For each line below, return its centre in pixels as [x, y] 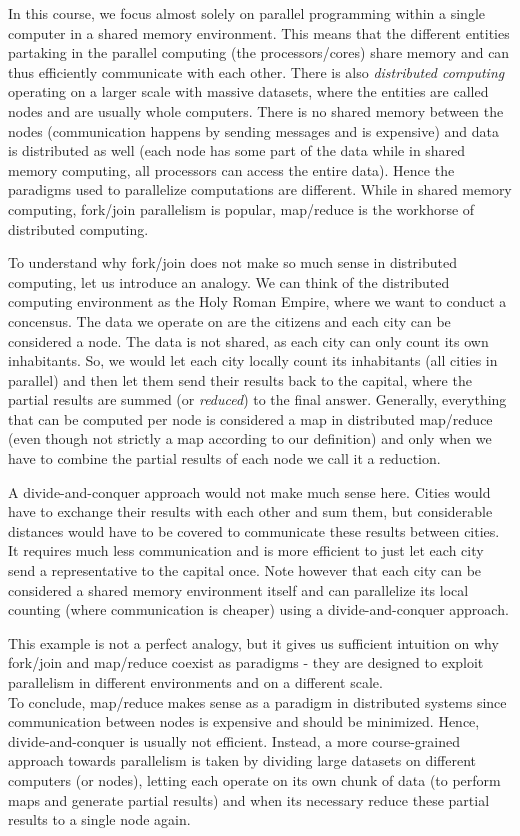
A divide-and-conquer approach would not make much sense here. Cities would [249, 491]
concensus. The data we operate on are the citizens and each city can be [229, 320]
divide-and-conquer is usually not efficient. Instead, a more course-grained [234, 740]
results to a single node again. [99, 819]
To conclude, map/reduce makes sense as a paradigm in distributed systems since [257, 701]
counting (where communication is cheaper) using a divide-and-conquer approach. [258, 609]
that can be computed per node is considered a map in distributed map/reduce [250, 418]
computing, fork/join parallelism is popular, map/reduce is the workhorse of [241, 208]
